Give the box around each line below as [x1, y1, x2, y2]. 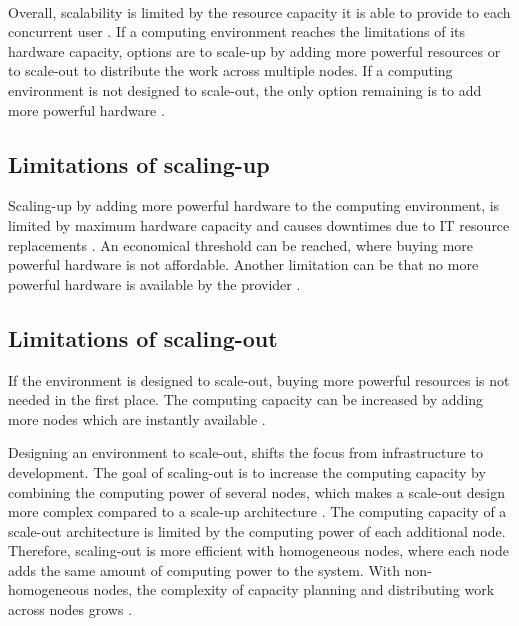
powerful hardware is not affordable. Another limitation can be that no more [8, 254, 479, 275]
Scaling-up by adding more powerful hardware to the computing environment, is [8, 195, 500, 216]
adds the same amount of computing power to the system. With [8, 559, 400, 580]
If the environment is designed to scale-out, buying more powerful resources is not [8, 369, 510, 390]
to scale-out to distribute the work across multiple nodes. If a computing [8, 60, 453, 81]
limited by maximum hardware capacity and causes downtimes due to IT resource [8, 214, 510, 235]
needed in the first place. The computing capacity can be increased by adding [8, 389, 484, 410]
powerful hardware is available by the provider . [8, 273, 301, 294]
